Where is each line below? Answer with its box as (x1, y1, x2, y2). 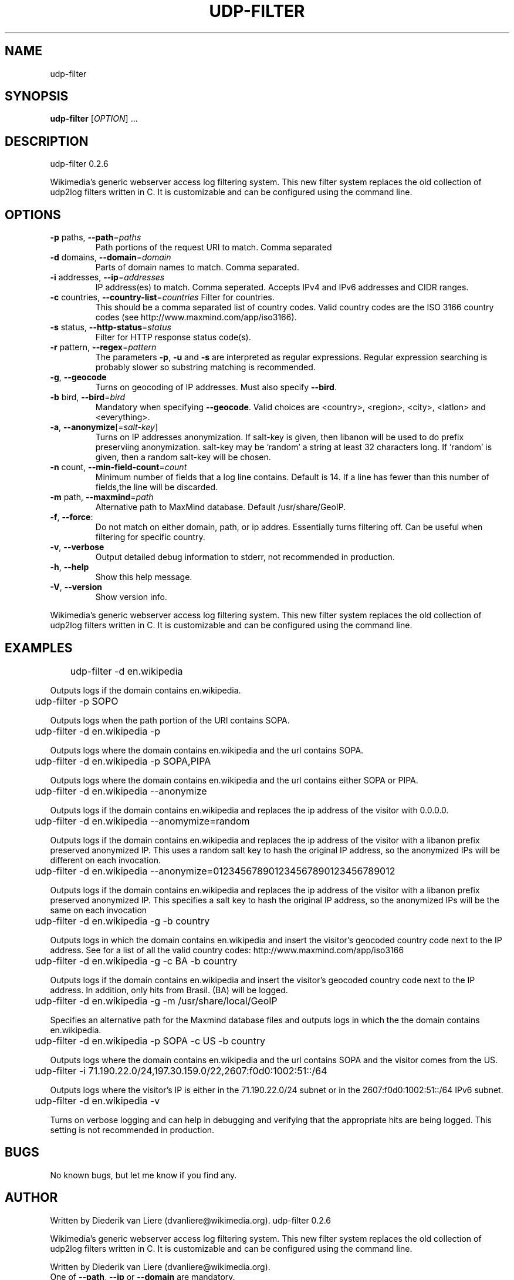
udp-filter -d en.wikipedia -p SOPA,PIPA (35, 755, 211, 767)
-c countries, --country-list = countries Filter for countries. (50, 292, 275, 303)
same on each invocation (50, 904, 147, 915)
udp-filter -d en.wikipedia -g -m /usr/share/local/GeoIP (35, 994, 278, 1007)
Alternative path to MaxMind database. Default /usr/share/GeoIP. (95, 502, 346, 512)
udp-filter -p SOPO (35, 695, 119, 707)
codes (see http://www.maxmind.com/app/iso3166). (95, 312, 297, 323)
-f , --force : (50, 512, 93, 522)
